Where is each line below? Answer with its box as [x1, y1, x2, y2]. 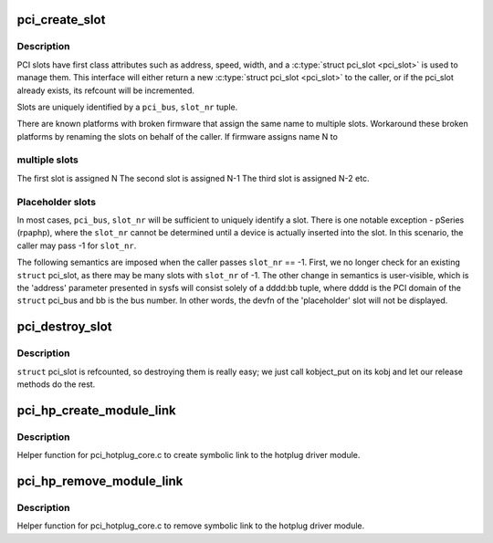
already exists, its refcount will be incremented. [16, 85, 195, 96]
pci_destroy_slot [16, 319, 113, 335]
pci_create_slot [16, 12, 106, 27]
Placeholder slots [16, 195, 96, 208]
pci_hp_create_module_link [16, 402, 177, 418]
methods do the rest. [16, 379, 96, 390]
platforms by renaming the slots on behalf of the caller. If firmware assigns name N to [16, 131, 338, 141]
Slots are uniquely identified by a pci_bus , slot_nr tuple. [16, 101, 238, 112]
